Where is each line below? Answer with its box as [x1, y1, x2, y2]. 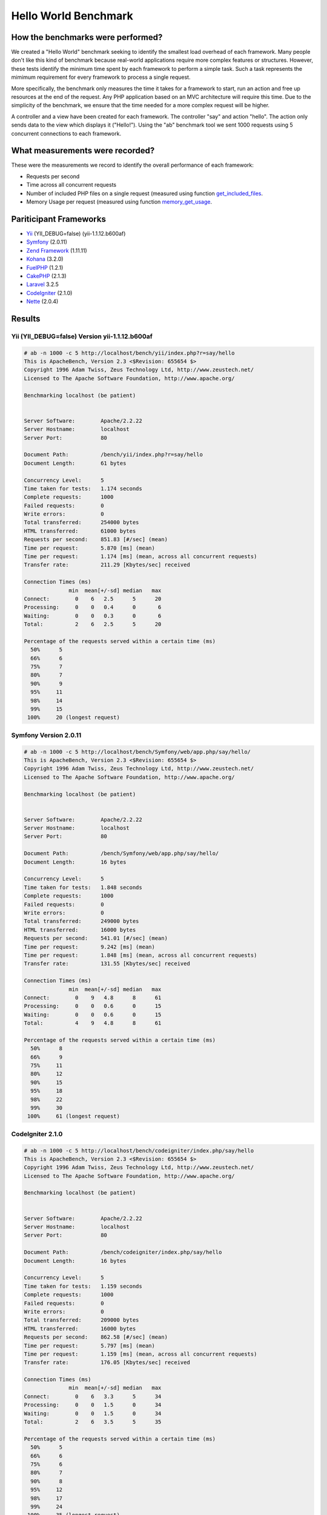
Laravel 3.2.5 [26, 281, 59, 288]
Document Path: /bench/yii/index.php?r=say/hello [24, 451, 203, 458]
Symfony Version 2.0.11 [11, 731, 82, 739]
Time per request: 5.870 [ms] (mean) [24, 544, 156, 551]
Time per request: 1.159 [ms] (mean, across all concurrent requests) [24, 1350, 257, 1357]
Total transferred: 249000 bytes [24, 918, 139, 925]
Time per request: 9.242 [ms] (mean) [24, 943, 156, 950]
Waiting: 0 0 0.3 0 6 [24, 612, 162, 619]
